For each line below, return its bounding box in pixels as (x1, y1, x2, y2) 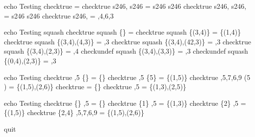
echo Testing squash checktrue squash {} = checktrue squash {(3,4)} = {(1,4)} (4, 27, 241, 37)
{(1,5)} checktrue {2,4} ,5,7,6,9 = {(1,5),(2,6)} (4, 107, 144, 117)
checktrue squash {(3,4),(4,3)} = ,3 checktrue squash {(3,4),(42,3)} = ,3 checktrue (4, 36, 252, 46)
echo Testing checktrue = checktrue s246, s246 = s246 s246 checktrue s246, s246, (4, 1, 247, 11)
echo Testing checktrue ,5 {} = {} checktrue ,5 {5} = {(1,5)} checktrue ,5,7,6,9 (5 (4, 72, 251, 82)
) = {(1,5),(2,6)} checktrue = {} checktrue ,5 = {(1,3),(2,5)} (4, 81, 186, 92)
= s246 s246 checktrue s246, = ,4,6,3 (4, 10, 114, 20)
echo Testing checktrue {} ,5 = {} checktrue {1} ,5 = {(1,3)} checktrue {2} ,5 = (4, 98, 246, 108)
